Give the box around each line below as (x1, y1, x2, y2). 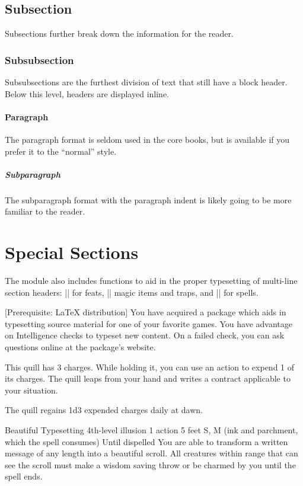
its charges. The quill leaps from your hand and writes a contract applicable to (5, 372, 291, 385)
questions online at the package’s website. (5, 341, 156, 353)
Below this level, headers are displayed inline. (5, 87, 169, 100)
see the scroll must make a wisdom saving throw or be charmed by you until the (5, 458, 296, 471)
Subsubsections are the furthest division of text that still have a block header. (5, 76, 288, 88)
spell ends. (5, 470, 43, 482)
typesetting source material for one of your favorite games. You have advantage (5, 317, 292, 330)
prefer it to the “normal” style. (5, 145, 117, 157)
